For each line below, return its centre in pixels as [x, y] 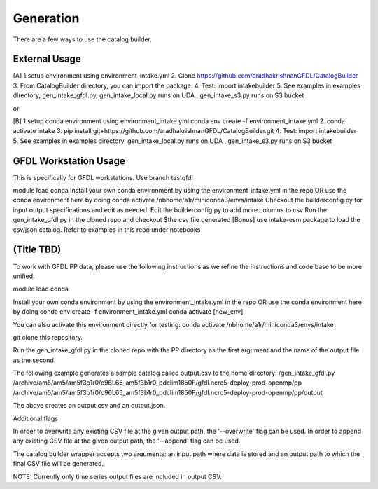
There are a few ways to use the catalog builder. [82, 39]
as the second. [34, 360]
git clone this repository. [48, 337]
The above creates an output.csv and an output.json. [89, 406]
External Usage [47, 59]
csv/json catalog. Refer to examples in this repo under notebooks [107, 229]
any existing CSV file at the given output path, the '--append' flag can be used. [127, 441]
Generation [46, 18]
